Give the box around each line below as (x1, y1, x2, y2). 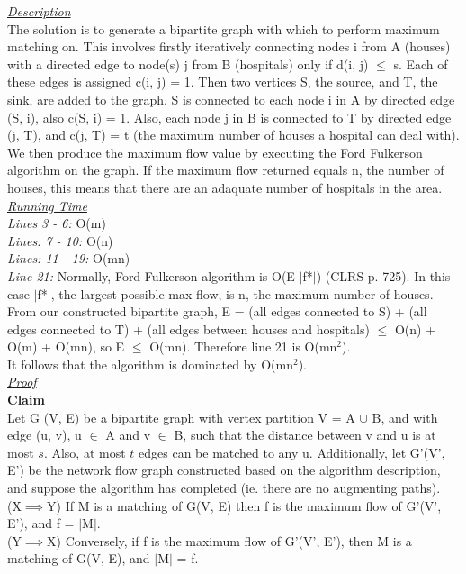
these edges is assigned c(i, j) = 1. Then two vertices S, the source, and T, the (7, 72, 438, 91)
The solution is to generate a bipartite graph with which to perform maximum (7, 19, 440, 38)
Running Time (7, 196, 87, 214)
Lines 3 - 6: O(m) (7, 214, 106, 232)
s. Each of (393, 54, 448, 73)
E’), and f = (7, 514, 75, 533)
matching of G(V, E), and (7, 549, 150, 568)
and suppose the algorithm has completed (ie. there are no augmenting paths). (7, 478, 441, 497)
